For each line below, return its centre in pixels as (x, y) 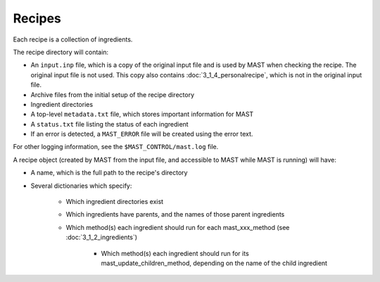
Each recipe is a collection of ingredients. (73, 39)
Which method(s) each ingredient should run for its (175, 253)
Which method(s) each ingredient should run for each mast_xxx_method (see (178, 227)
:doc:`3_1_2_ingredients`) (101, 237)
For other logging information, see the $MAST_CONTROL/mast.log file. (116, 147)
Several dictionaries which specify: (81, 186)
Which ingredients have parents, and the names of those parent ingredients (175, 214)
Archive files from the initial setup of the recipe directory (113, 94)
